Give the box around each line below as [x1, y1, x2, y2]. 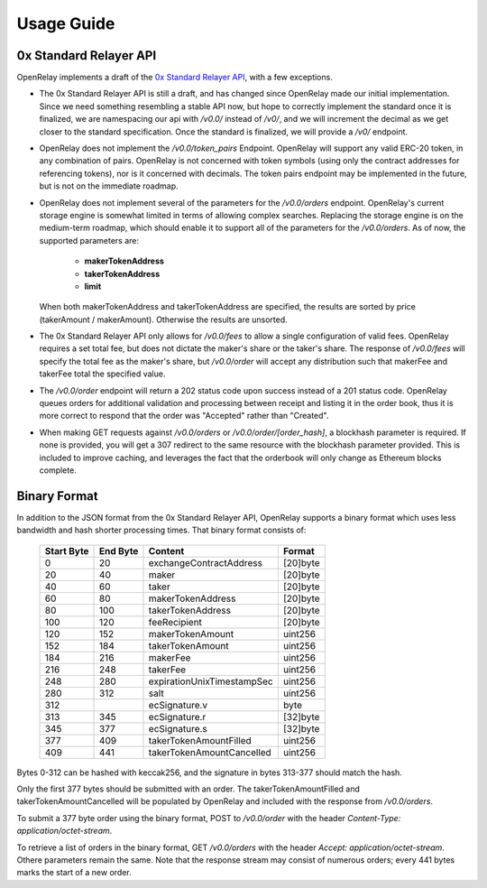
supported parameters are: [39, 235, 140, 245]
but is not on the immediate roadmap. [39, 180, 179, 191]
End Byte [99, 544, 139, 557]
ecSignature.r [148, 710, 207, 723]
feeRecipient [148, 615, 203, 628]
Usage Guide [16, 14, 115, 33]
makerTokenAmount [148, 627, 234, 640]
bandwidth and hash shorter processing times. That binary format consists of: [16, 524, 307, 536]
